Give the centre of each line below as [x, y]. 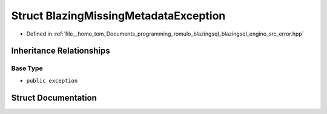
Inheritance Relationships [61, 51]
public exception [52, 81]
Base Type [27, 68]
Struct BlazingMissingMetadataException [118, 16]
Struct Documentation [54, 97]
